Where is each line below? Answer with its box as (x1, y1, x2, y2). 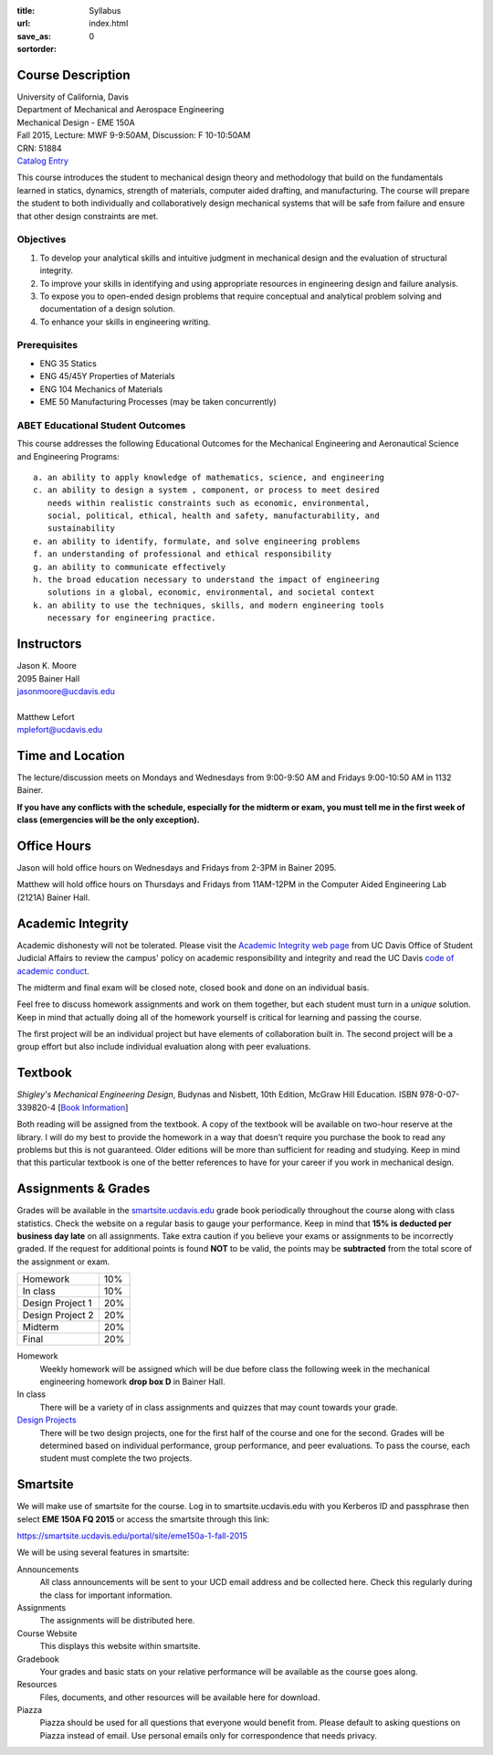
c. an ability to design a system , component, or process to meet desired (33, 485, 380, 495)
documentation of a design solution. (39, 303, 175, 314)
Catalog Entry (16, 155, 68, 166)
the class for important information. (39, 1590, 173, 1601)
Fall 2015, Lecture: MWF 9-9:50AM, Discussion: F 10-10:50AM (16, 130, 251, 141)
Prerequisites (16, 339, 78, 352)
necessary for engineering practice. (47, 613, 216, 623)
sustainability (47, 523, 116, 534)
